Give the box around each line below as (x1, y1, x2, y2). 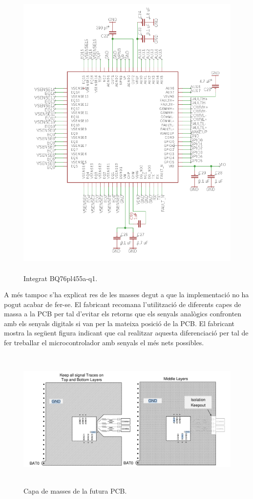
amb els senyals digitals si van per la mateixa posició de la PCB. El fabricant (4, 318, 235, 328)
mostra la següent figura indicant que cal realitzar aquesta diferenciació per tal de (4, 328, 249, 338)
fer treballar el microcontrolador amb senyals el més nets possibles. (4, 337, 204, 348)
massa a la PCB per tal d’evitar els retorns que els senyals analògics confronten (4, 309, 242, 319)
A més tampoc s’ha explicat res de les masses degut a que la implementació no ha (4, 289, 249, 300)
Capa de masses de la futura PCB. (23, 485, 127, 496)
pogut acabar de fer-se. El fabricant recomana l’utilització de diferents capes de (4, 299, 241, 309)
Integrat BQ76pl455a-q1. (23, 273, 98, 283)
